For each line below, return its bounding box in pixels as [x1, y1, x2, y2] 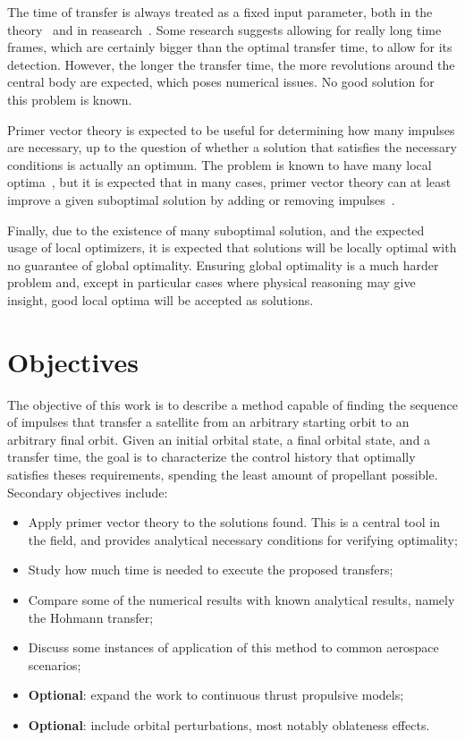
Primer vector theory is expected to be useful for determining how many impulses [7, 120, 455, 139]
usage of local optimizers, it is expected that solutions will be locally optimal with [7, 238, 457, 257]
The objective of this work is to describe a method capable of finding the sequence [7, 395, 458, 413]
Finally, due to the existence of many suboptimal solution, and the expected [7, 220, 425, 239]
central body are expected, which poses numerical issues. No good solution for [7, 72, 435, 91]
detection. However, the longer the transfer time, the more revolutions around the [7, 55, 455, 73]
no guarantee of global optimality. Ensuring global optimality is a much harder [7, 255, 439, 274]
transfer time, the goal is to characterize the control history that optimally [7, 447, 416, 466]
